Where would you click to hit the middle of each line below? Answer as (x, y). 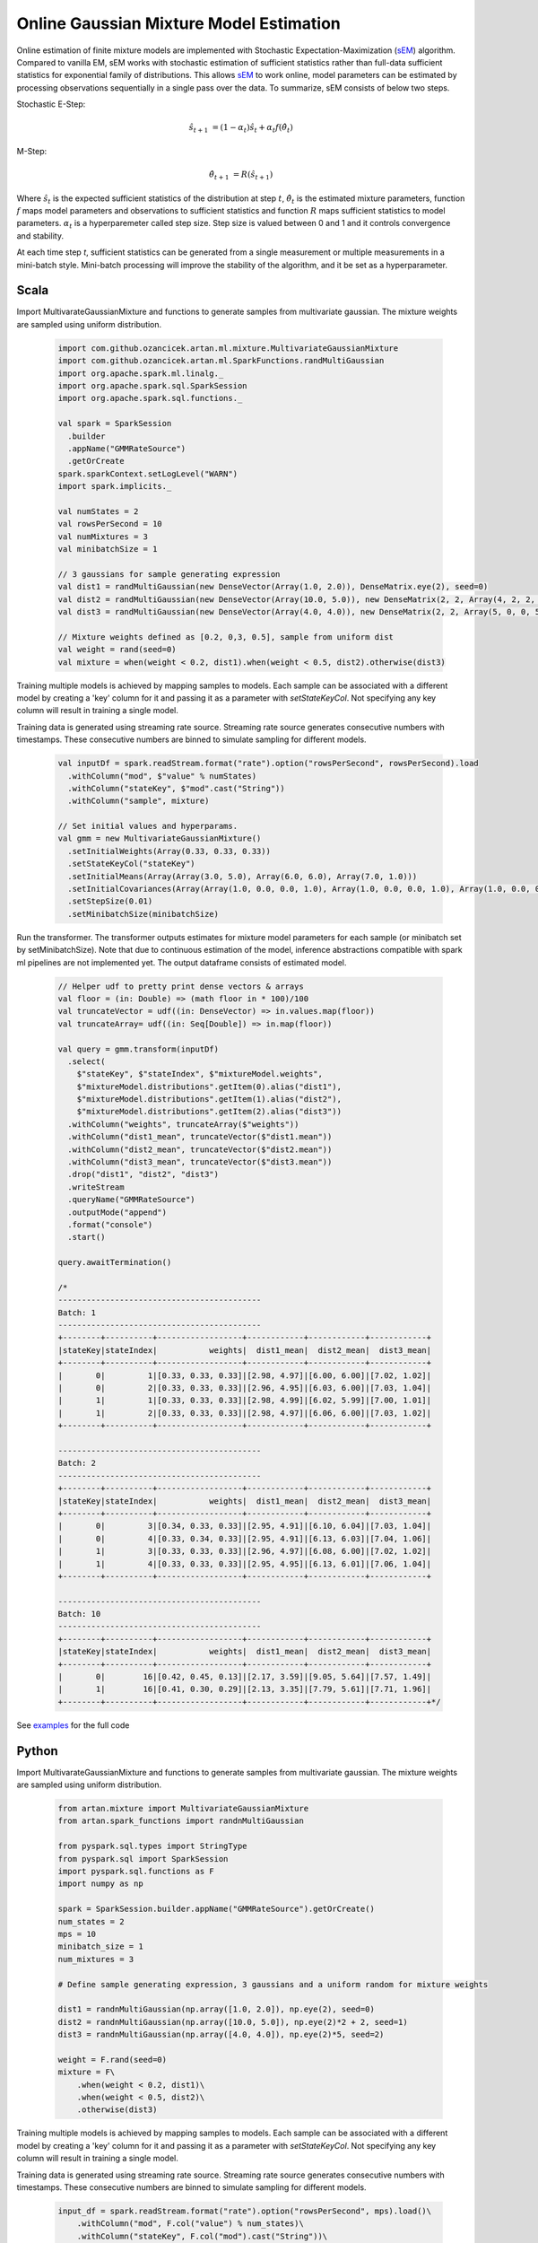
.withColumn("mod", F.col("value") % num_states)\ (190, 2224)
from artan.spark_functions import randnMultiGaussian (181, 1821)
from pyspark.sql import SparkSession (143, 1859)
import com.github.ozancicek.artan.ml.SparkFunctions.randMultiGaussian (221, 361)
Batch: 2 (77, 1463)
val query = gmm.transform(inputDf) (139, 1049)
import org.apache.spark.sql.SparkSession (152, 385)
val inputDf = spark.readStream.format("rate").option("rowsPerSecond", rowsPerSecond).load (268, 764)
